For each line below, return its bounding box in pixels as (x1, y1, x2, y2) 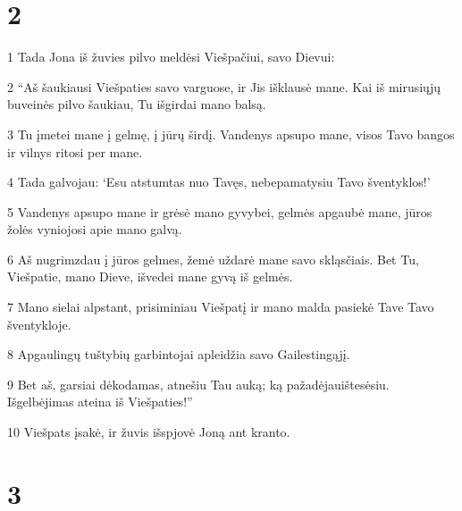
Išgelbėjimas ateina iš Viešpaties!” (7, 392, 193, 411)
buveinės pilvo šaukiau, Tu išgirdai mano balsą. (7, 95, 266, 113)
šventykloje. (7, 314, 71, 333)
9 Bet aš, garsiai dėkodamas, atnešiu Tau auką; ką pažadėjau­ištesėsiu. (7, 374, 390, 393)
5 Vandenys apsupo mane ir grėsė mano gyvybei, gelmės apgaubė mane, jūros (7, 202, 433, 221)
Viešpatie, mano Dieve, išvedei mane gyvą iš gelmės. (7, 267, 293, 286)
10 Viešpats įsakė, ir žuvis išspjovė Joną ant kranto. (7, 423, 290, 441)
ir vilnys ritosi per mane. (7, 142, 143, 161)
